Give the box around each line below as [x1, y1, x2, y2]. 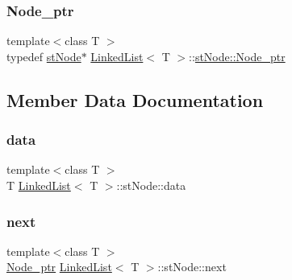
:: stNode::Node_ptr [189, 47, 286, 64]
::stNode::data [116, 177, 186, 193]
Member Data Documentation [6, 87, 264, 112]
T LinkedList [6, 177, 71, 193]
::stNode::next [157, 258, 227, 275]
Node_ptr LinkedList [6, 258, 112, 275]
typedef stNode [6, 47, 81, 64]
